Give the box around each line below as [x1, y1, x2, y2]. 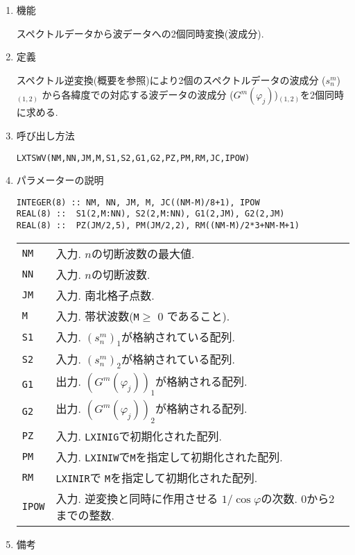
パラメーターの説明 [16, 173, 104, 187]
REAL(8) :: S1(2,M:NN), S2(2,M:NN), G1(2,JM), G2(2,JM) [16, 209, 285, 219]
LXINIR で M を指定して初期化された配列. [55, 469, 258, 486]
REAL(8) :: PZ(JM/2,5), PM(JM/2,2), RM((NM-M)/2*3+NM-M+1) [16, 221, 300, 231]
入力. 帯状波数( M [55, 307, 139, 324]
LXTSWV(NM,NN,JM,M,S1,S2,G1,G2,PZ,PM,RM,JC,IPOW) [16, 153, 250, 163]
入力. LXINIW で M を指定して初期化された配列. [55, 448, 283, 465]
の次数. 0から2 [261, 490, 335, 506]
